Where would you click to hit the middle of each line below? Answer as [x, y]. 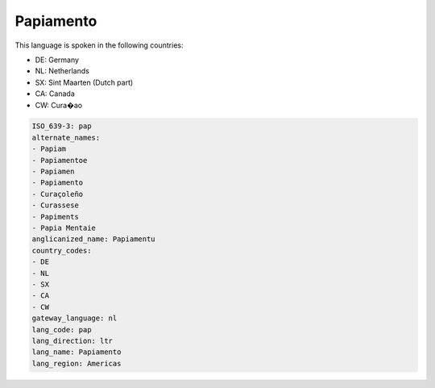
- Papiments [56, 217]
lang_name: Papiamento [77, 352]
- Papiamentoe [60, 160]
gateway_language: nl [75, 318]
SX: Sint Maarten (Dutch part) [84, 82]
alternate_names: [66, 138]
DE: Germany [57, 60]
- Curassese [56, 205]
